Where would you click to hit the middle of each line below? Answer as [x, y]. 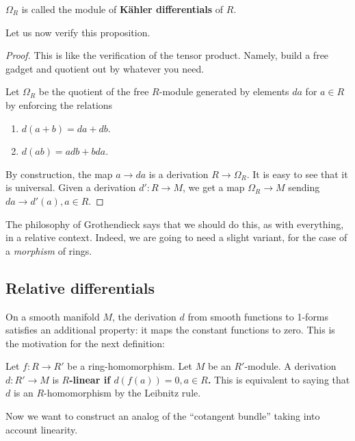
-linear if [90, 379]
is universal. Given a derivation [71, 187]
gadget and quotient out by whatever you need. [105, 68]
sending [304, 187]
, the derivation [144, 316]
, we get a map [214, 187]
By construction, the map [59, 174]
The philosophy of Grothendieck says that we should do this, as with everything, [175, 224]
